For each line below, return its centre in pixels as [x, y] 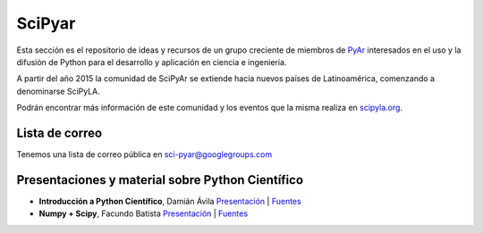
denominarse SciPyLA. [58, 91]
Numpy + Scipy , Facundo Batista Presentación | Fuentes [144, 213]
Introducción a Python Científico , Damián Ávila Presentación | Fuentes [170, 201]
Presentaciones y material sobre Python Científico [160, 180]
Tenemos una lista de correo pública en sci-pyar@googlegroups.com [144, 154]
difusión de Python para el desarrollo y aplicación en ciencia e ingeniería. [152, 62]
